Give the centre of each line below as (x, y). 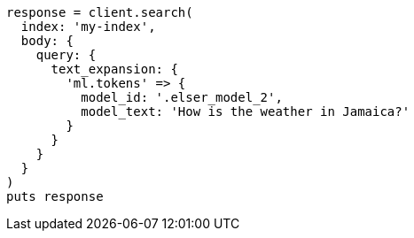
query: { (66, 55)
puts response (55, 196)
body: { (47, 41)
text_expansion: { (114, 69)
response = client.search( (100, 12)
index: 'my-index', (88, 27)
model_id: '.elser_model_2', (182, 97)
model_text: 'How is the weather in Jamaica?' (246, 111)
